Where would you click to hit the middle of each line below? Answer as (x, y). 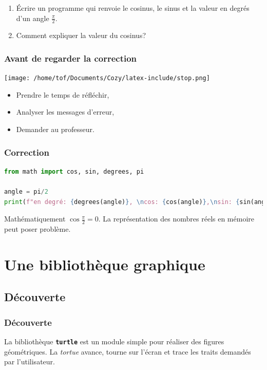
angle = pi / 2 (26, 192)
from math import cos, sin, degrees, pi (74, 171)
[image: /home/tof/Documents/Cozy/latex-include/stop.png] (107, 78)
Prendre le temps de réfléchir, (63, 94)
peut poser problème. (37, 229)
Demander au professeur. (55, 129)
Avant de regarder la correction (71, 58)
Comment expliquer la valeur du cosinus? (81, 35)
